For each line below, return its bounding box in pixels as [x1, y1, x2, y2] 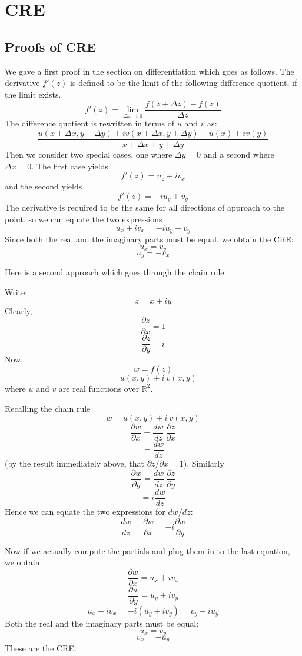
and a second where [203, 148, 274, 161]
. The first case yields [31, 159, 108, 172]
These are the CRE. [5, 642, 77, 654]
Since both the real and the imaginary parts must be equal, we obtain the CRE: [5, 232, 294, 245]
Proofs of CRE [5, 37, 97, 55]
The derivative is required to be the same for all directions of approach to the [5, 201, 284, 214]
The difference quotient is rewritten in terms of [5, 117, 175, 129]
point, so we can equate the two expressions [5, 212, 162, 225]
